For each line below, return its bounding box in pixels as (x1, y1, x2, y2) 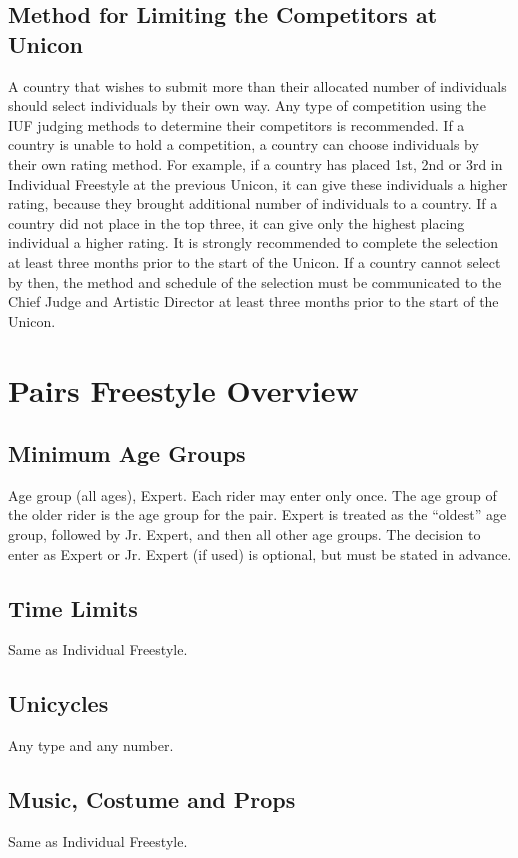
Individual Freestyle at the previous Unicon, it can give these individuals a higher (8, 173, 508, 194)
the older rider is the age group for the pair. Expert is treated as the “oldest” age (8, 504, 507, 525)
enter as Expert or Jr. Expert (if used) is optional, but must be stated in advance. (8, 543, 512, 564)
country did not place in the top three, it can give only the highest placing (8, 212, 465, 233)
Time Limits (8, 592, 138, 623)
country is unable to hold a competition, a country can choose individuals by (8, 134, 479, 155)
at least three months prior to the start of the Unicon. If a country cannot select (8, 251, 501, 272)
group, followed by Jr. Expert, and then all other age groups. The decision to (8, 524, 481, 545)
